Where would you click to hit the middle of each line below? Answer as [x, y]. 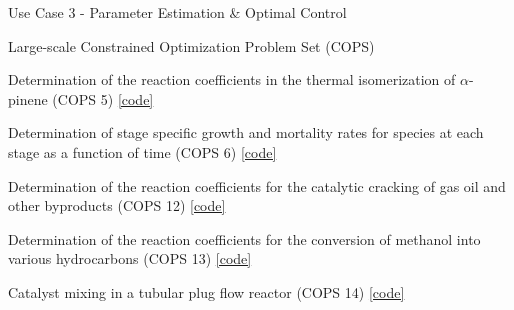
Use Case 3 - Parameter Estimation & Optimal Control [177, 12]
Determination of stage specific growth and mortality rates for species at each [246, 132]
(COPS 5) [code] [103, 98]
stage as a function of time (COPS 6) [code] [142, 151]
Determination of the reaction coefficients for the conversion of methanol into [244, 238]
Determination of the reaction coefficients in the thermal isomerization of [232, 79]
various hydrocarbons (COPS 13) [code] [130, 258]
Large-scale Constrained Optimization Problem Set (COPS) [191, 45]
